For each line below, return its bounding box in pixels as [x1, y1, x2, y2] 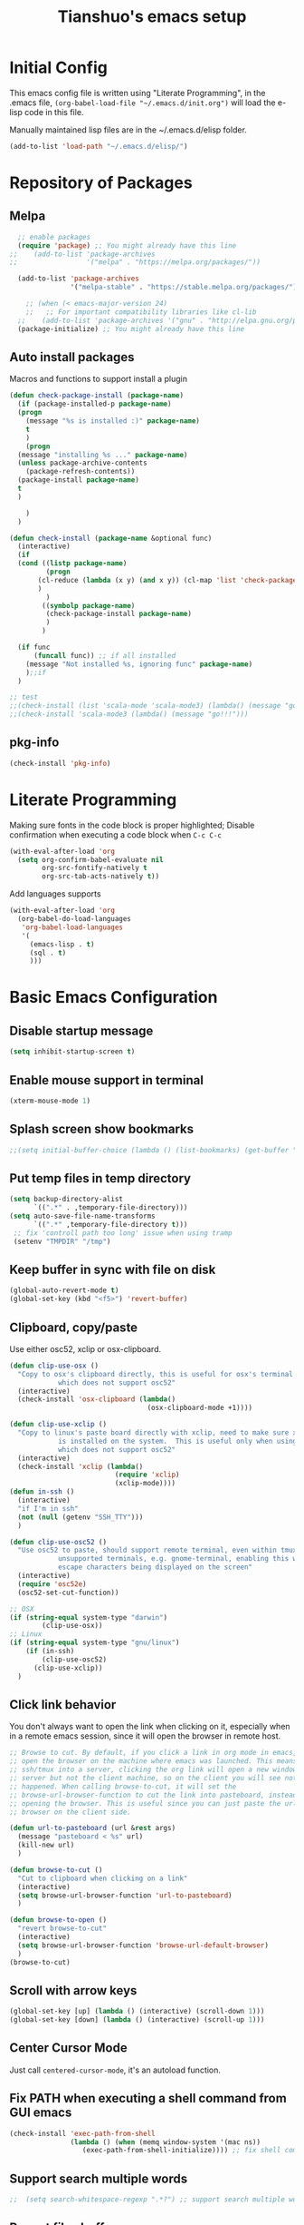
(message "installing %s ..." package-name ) [17, 450, 188, 459]
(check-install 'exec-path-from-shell [9, 2129, 156, 2138]
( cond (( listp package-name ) [17, 559, 128, 568]
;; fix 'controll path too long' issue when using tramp [13, 1228, 233, 1238]
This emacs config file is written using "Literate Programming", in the [9, 87, 266, 98]
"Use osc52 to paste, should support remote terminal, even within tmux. [17, 1545, 301, 1555]
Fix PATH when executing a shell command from [9, 2091, 287, 2106]
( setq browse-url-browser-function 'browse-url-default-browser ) [17, 1940, 270, 1950]
